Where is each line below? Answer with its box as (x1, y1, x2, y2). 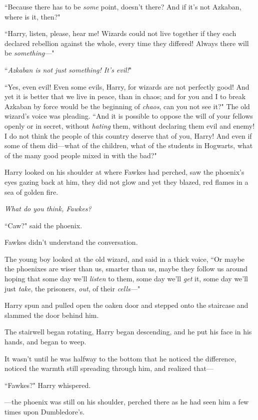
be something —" (4, 48, 54, 58)
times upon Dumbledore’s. (4, 406, 85, 416)
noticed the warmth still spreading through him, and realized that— (4, 363, 214, 373)
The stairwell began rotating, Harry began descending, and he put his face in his (4, 326, 252, 337)
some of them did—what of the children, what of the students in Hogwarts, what (4, 140, 253, 151)
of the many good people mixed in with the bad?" (4, 150, 157, 160)
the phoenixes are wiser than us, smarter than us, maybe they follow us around (4, 263, 247, 274)
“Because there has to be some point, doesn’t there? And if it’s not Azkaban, (4, 2, 241, 12)
